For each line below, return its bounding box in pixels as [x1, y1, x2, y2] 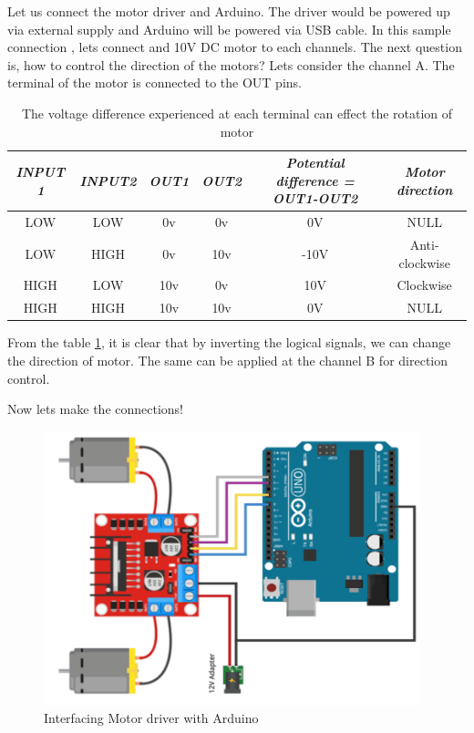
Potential [285, 153, 345, 172]
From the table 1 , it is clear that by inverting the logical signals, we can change [7, 333, 451, 352]
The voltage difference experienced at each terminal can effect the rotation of [21, 103, 453, 122]
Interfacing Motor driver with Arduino [44, 708, 259, 728]
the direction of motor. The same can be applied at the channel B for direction [7, 351, 448, 369]
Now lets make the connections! [7, 399, 184, 418]
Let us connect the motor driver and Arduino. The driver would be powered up [7, 2, 450, 20]
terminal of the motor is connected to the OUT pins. [7, 73, 302, 92]
